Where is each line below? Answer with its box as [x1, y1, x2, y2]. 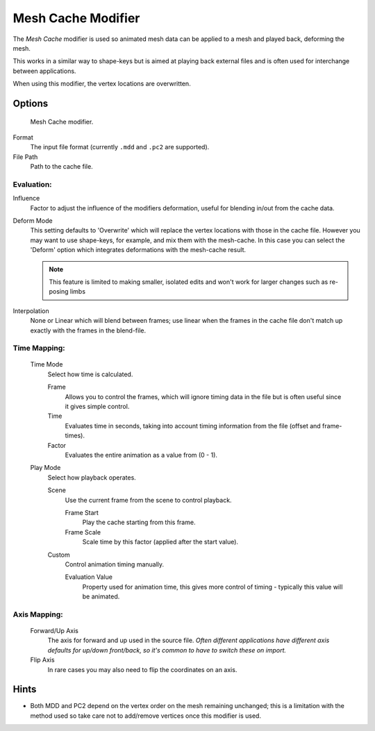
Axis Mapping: [12, 610, 63, 619]
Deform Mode [12, 217, 53, 225]
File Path [12, 153, 38, 161]
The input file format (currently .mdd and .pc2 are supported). [30, 143, 210, 151]
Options [12, 97, 49, 109]
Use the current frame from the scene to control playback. [65, 496, 232, 504]
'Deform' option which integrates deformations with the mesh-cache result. [30, 246, 247, 254]
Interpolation [12, 306, 49, 315]
